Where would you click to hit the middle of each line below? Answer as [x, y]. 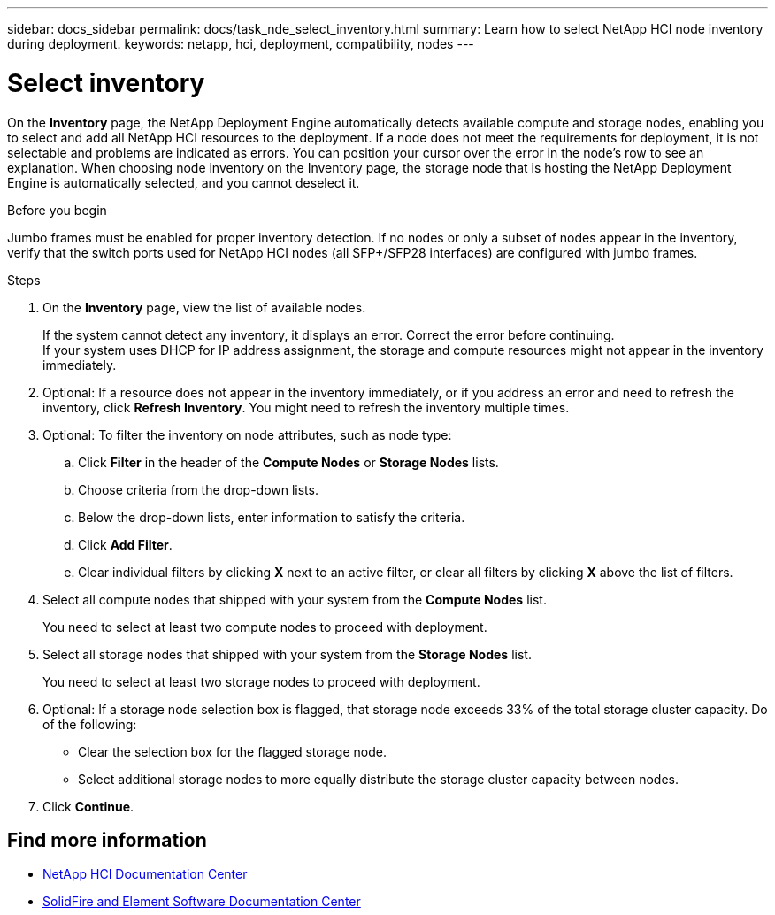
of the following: [90, 724]
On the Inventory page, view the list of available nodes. [204, 307]
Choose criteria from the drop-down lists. [198, 489]
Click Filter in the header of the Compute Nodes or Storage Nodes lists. [288, 462]
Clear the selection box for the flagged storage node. [232, 751]
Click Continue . [88, 806]
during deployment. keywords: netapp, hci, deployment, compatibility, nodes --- [241, 44]
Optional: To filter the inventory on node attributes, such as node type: [247, 434]
